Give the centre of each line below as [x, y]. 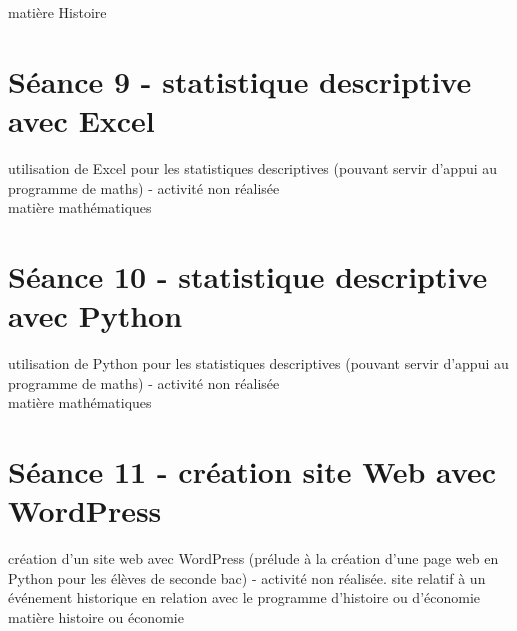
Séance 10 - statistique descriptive [248, 275]
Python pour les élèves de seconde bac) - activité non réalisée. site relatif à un [247, 577]
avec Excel [81, 119]
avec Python [95, 315]
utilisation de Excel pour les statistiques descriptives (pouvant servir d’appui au [253, 167]
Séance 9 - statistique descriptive [240, 80]
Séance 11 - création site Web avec [252, 470]
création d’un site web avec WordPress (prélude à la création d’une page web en [253, 558]
